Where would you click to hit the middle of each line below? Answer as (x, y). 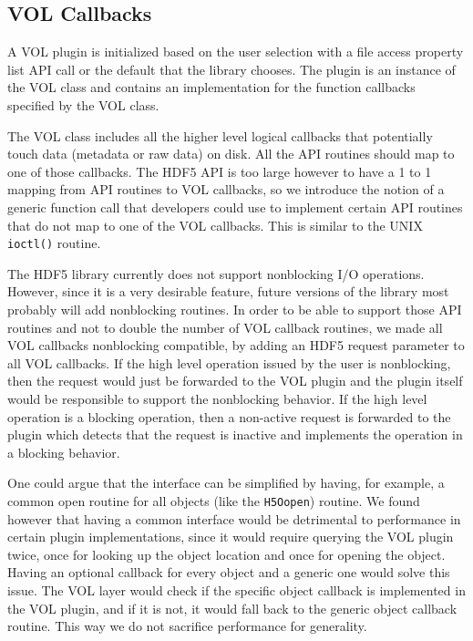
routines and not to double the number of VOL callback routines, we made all (225, 327)
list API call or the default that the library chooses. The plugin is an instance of (231, 69)
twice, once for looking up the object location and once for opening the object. (226, 554)
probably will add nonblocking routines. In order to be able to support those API (235, 309)
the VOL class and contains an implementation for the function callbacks (211, 87)
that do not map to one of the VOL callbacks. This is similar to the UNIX (215, 225)
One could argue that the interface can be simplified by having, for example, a (226, 483)
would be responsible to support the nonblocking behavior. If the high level (217, 398)
